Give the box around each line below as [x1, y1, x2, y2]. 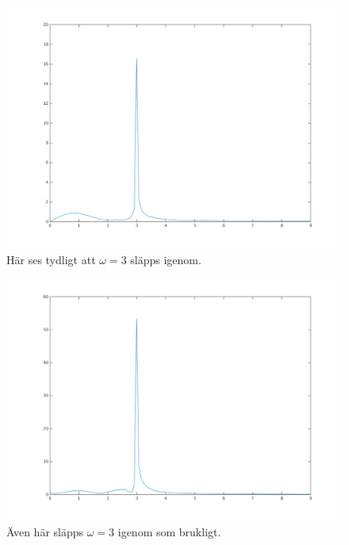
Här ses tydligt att [6, 251, 96, 267]
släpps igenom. [130, 251, 201, 267]
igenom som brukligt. [117, 524, 221, 540]
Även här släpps [6, 524, 84, 540]
